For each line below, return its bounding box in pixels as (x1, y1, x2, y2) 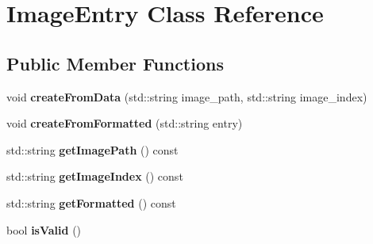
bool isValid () (6, 221, 82, 238)
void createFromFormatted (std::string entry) (6, 115, 243, 132)
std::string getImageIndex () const (6, 168, 183, 185)
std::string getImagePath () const (6, 141, 179, 158)
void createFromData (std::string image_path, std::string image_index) (6, 88, 367, 105)
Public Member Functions (6, 51, 224, 75)
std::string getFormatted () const (6, 194, 176, 211)
